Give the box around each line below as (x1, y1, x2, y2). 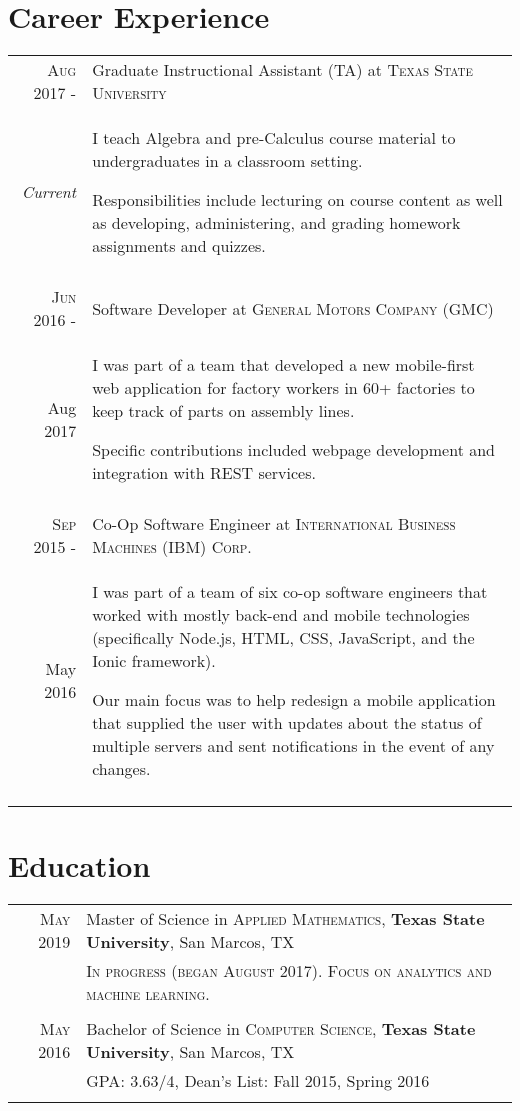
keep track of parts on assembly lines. (92, 399, 355, 423)
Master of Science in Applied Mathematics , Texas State (86, 907, 485, 931)
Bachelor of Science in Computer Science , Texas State (86, 1017, 476, 1041)
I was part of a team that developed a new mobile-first (92, 353, 475, 377)
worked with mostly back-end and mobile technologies (92, 603, 470, 627)
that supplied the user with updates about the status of (92, 711, 482, 735)
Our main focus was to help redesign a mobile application (92, 688, 496, 712)
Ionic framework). (92, 649, 216, 673)
